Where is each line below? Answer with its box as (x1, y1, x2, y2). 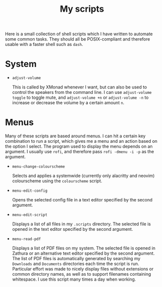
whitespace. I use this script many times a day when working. (12, 276, 136, 282)
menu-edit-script (12, 213, 48, 218)
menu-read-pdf (12, 237, 41, 242)
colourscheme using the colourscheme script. (12, 178, 102, 184)
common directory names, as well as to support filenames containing (12, 271, 151, 277)
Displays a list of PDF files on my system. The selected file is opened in (12, 245, 156, 251)
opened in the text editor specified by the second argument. (12, 226, 133, 232)
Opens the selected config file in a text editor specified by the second (12, 197, 153, 203)
